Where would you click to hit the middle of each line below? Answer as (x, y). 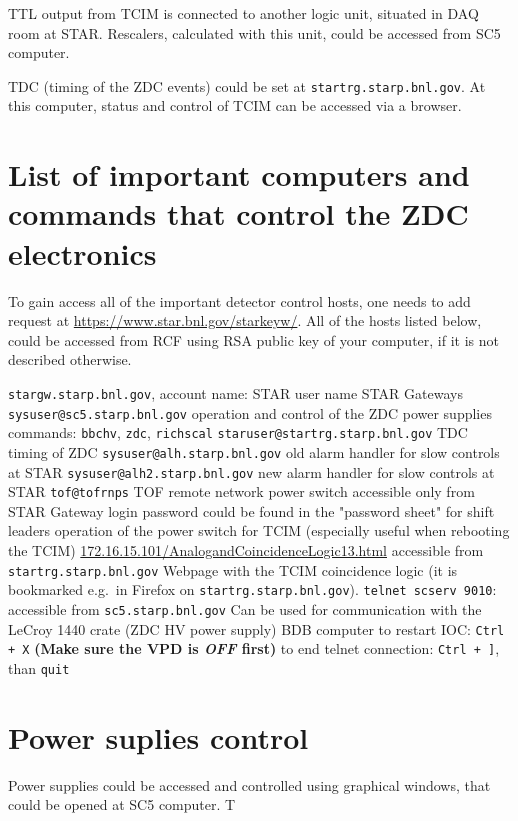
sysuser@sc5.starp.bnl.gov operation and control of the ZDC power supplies (250, 412)
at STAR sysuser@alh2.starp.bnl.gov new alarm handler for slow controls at (251, 471)
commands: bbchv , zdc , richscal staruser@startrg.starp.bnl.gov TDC (238, 432)
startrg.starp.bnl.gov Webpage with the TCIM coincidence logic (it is (233, 569)
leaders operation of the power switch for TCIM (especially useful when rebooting (259, 530)
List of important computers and (239, 174)
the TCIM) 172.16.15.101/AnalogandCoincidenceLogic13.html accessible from (246, 550)
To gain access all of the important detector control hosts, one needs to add (239, 300)
